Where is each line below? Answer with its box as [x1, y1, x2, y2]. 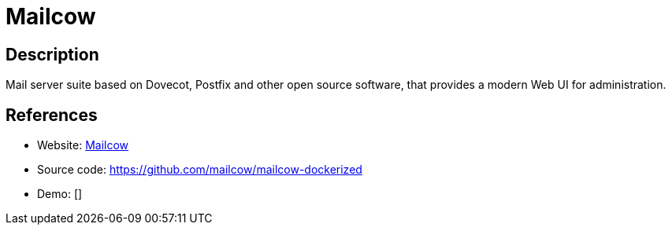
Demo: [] [37, 187, 83, 201]
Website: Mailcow [37, 138, 129, 152]
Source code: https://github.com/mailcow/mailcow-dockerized [37, 163, 362, 177]
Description [6, 44, 99, 64]
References [6, 104, 98, 125]
